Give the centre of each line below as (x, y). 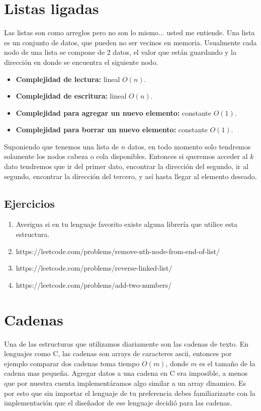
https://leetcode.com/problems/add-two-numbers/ (94, 284)
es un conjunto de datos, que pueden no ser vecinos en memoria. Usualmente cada (130, 42)
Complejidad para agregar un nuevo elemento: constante (114, 112)
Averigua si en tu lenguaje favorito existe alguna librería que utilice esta (127, 224)
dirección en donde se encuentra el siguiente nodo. (81, 62)
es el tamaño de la (227, 363)
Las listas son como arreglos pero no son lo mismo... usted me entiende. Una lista (129, 32)
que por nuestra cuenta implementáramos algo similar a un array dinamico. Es (125, 383)
